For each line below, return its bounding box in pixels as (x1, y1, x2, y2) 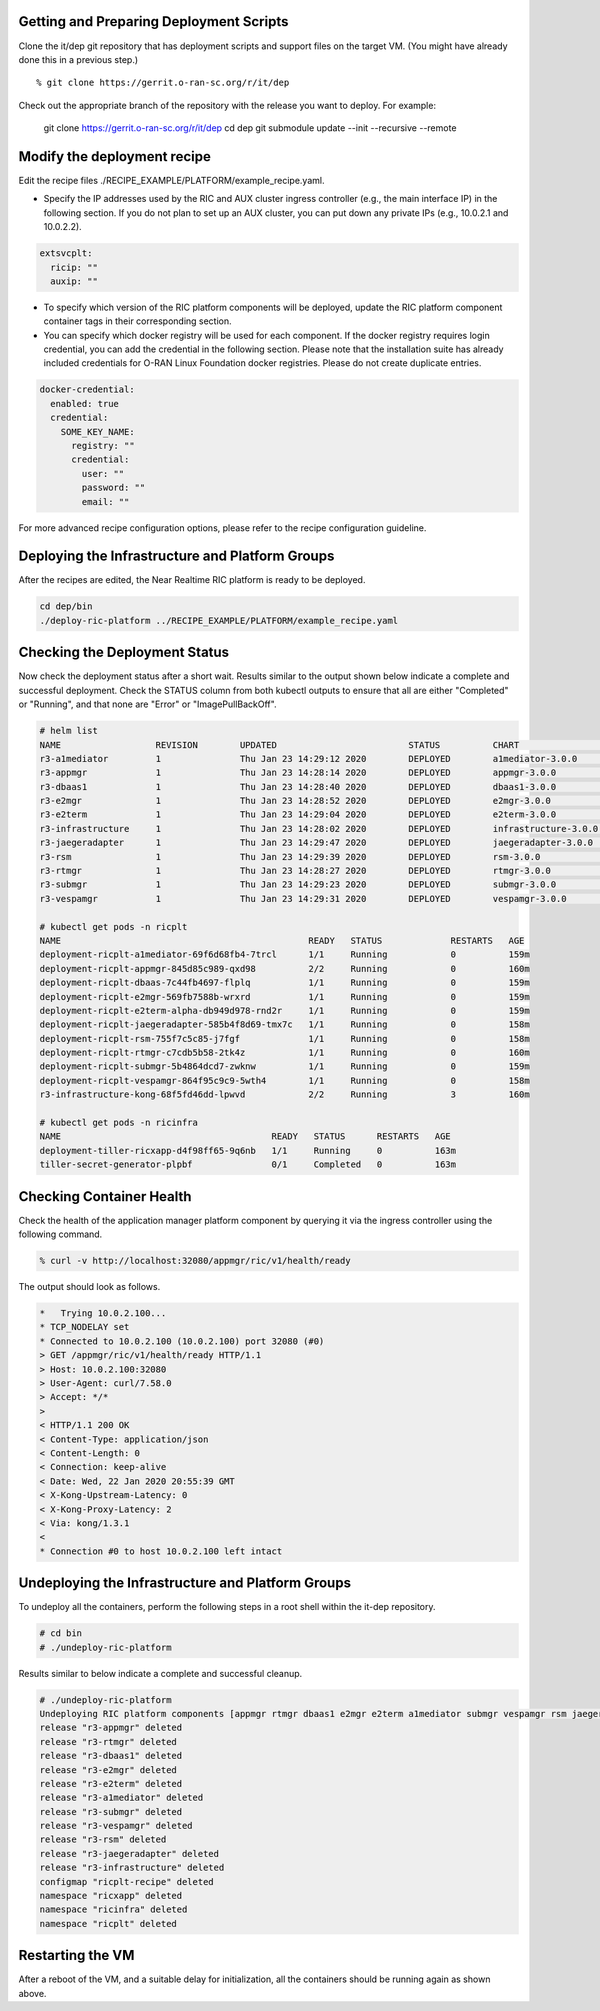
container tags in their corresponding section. (43, 315, 232, 327)
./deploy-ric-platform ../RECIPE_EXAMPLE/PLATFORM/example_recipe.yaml (39, 615, 399, 626)
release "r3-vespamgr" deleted (39, 1820, 194, 1832)
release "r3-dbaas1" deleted (39, 1750, 183, 1762)
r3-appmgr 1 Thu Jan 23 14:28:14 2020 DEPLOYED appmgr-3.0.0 (39, 767, 557, 779)
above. (18, 1987, 47, 1999)
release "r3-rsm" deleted (39, 1834, 167, 1845)
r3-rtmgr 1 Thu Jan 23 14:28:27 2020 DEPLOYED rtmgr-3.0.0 (39, 865, 552, 877)
